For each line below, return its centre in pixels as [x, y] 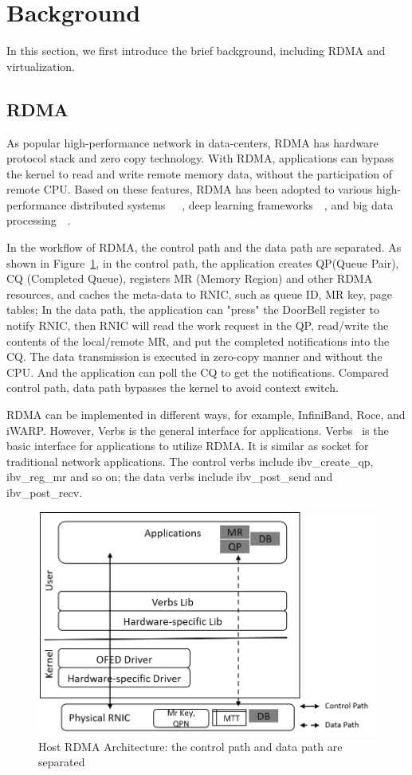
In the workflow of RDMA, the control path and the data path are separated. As [204, 247]
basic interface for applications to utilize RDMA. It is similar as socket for [188, 446]
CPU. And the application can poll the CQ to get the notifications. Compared [198, 372]
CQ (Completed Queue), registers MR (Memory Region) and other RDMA [190, 278]
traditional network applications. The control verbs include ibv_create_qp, [190, 461]
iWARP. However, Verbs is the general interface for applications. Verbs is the [198, 430]
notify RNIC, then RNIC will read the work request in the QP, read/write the [198, 325]
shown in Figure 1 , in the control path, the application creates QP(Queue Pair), [203, 262]
